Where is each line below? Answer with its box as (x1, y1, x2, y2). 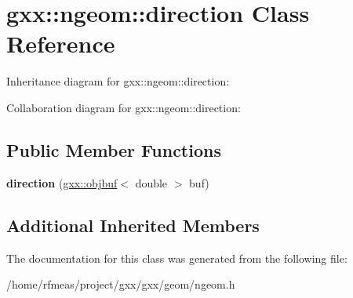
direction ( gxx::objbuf (6, 174, 118, 191)
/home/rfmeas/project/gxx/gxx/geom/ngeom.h (6, 276, 235, 293)
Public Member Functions (6, 137, 221, 162)
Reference (6, 27, 115, 60)
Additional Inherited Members (6, 213, 260, 237)
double (135, 174, 168, 191)
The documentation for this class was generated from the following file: (6, 249, 348, 266)
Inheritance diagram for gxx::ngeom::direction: (6, 73, 230, 89)
